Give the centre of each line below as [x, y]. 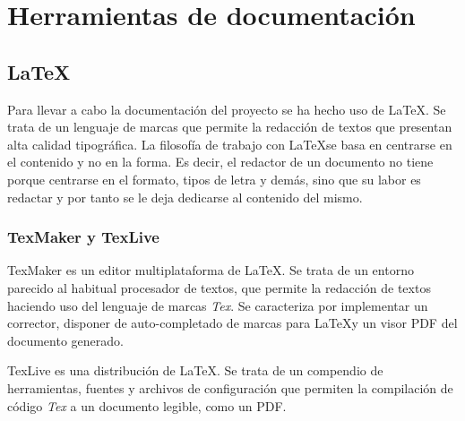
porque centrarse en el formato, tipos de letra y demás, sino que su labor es [214, 179]
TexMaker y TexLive [83, 237]
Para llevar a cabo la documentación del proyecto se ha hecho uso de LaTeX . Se [227, 109]
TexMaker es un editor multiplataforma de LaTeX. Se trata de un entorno [211, 270]
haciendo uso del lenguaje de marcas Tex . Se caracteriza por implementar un [218, 305]
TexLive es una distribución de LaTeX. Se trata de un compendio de [195, 370]
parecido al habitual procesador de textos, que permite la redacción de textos [219, 287]
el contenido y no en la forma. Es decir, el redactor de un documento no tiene [220, 162]
